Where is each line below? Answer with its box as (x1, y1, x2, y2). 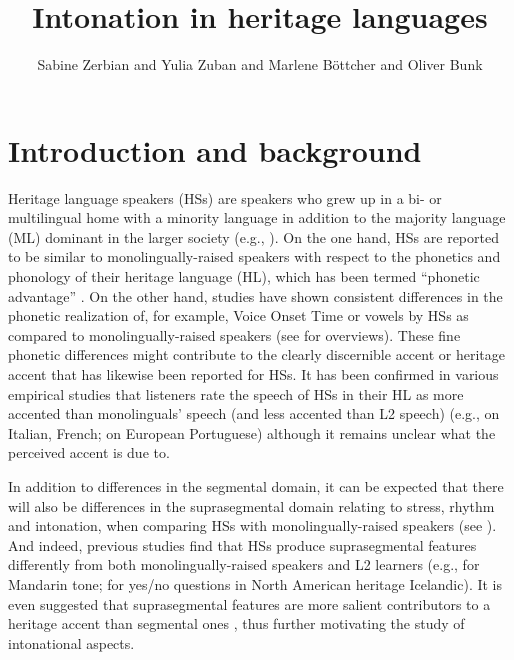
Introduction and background (8, 129, 422, 170)
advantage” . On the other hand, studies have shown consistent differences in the (8, 285, 503, 306)
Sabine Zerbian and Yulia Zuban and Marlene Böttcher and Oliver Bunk (37, 54, 483, 75)
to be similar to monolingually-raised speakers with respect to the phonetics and (8, 246, 501, 267)
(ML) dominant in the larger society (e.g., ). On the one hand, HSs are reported (8, 226, 499, 247)
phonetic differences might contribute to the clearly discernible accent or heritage (8, 344, 505, 365)
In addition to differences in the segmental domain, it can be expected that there (8, 475, 504, 496)
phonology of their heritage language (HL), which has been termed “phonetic (8, 266, 480, 287)
